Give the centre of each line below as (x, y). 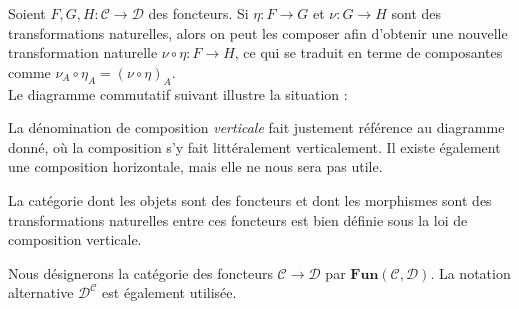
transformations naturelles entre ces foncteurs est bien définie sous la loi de (238, 219)
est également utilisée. (169, 292)
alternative (41, 292)
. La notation (470, 272)
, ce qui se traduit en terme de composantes (368, 52)
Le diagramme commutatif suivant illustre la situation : (178, 93)
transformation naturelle (83, 52)
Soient (27, 13)
